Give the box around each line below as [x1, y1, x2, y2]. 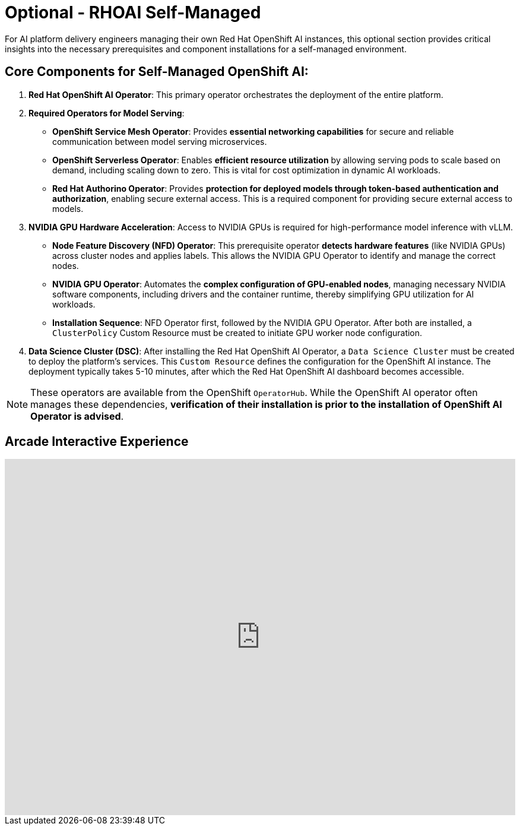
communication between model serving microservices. [52, 136, 267, 147]
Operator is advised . [30, 410, 124, 422]
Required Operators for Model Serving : [28, 107, 185, 118]
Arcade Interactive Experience [5, 434, 189, 449]
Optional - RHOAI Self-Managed [5, 2, 261, 23]
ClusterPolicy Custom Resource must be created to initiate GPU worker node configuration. [52, 327, 423, 338]
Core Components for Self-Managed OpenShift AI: [5, 64, 309, 80]
